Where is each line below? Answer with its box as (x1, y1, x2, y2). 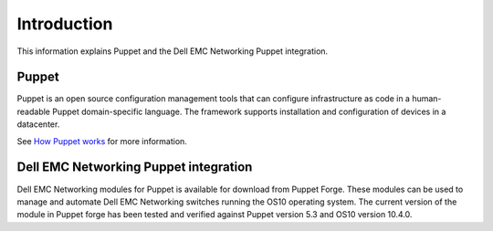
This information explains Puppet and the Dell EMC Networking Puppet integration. (16, 46, 329, 57)
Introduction (16, 14, 113, 34)
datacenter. (16, 119, 60, 130)
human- (412, 93, 442, 104)
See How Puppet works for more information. (16, 135, 187, 146)
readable (16, 106, 50, 117)
